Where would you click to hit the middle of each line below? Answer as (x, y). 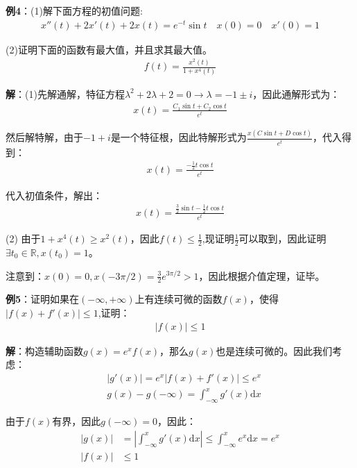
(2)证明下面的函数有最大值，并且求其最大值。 (109, 49)
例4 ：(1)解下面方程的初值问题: (74, 10)
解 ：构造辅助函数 (44, 350)
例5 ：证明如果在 (43, 299)
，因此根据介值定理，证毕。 (262, 275)
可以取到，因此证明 (282, 239)
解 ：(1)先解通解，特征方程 (65, 93)
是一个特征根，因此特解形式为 (178, 137)
